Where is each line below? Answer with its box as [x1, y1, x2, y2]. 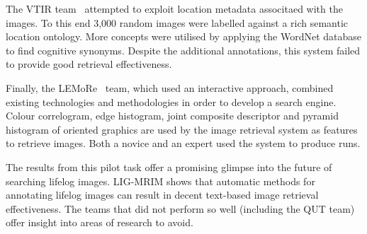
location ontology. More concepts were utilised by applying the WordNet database [6, 29, 362, 44]
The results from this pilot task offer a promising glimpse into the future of [6, 159, 332, 174]
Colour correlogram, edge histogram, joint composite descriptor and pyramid [6, 108, 339, 123]
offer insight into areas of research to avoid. [6, 215, 193, 230]
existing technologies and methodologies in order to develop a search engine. [6, 94, 337, 109]
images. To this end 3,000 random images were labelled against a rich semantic [6, 15, 349, 30]
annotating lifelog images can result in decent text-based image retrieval [6, 187, 319, 202]
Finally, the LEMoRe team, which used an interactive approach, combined [6, 80, 334, 95]
